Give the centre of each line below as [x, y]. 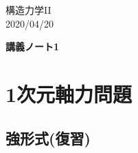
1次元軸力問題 [69, 93]
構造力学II [28, 10]
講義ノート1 [33, 47]
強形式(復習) [48, 137]
